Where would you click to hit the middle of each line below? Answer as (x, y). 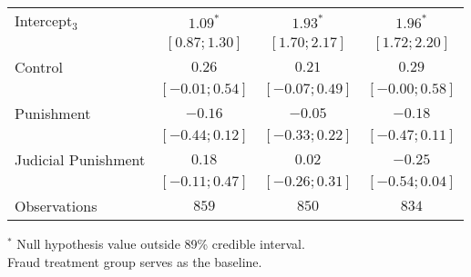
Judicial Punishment (80, 159)
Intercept (44, 20)
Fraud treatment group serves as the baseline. (135, 261)
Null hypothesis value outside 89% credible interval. (161, 243)
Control (39, 67)
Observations (56, 206)
